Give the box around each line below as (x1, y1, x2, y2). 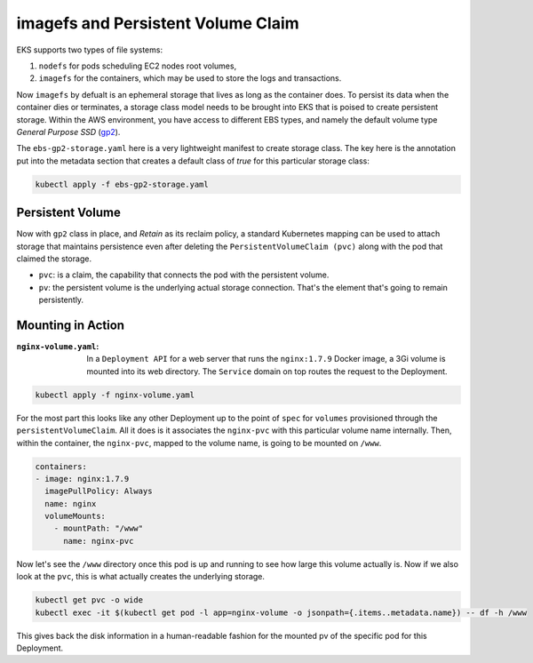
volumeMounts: (44, 511, 107, 522)
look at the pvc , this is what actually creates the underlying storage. (16, 571, 266, 582)
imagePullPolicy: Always (44, 486, 153, 497)
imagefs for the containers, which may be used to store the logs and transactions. (38, 73, 342, 84)
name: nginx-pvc (63, 536, 134, 546)
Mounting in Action (16, 317, 124, 332)
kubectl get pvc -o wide (35, 595, 144, 605)
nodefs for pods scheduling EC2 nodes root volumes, (38, 60, 237, 71)
